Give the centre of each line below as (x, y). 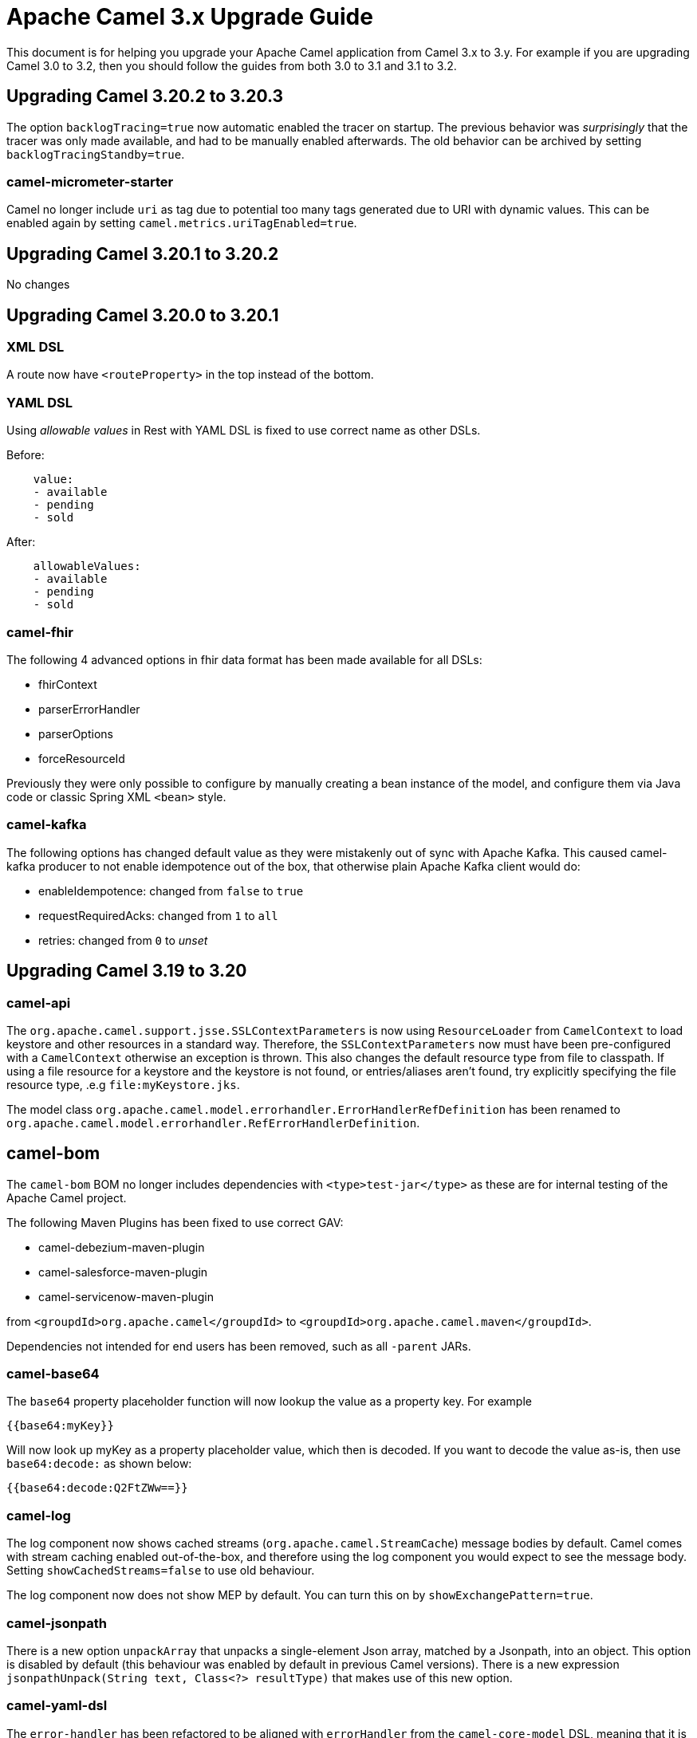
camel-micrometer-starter (90, 181)
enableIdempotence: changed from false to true (171, 891)
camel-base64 (53, 1374)
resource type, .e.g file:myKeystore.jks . (123, 1084)
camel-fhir (40, 632)
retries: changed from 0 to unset (123, 940)
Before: (26, 455)
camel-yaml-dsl (57, 1706)
